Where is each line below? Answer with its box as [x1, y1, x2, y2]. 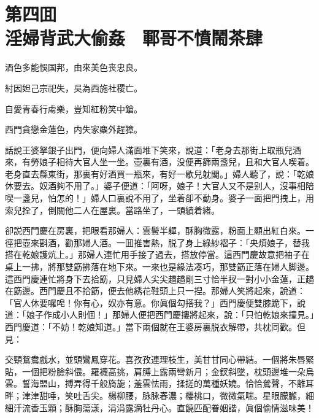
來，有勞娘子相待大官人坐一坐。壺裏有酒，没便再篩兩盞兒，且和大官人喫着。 [5, 155, 314, 168]
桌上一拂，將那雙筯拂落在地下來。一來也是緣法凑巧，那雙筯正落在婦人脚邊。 [5, 260, 314, 273]
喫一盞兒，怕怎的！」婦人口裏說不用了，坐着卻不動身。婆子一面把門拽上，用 [5, 192, 314, 204]
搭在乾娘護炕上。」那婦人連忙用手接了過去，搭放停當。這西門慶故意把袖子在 [5, 248, 310, 261]
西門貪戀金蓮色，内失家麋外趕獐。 [5, 123, 142, 136]
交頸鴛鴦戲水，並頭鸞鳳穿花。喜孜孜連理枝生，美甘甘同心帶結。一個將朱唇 [5, 353, 306, 366]
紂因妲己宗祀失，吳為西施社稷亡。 [5, 81, 142, 94]
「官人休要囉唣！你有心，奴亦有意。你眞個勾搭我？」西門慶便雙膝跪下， [5, 296, 297, 309]
